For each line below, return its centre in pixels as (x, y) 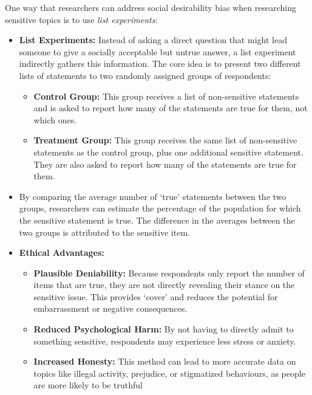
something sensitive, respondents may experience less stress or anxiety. (165, 341)
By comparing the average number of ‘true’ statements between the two (153, 196)
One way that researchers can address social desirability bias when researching (151, 7)
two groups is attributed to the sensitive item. (104, 232)
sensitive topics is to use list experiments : (81, 19)
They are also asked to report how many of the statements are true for (165, 164)
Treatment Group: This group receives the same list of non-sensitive (165, 140)
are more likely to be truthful (88, 385)
